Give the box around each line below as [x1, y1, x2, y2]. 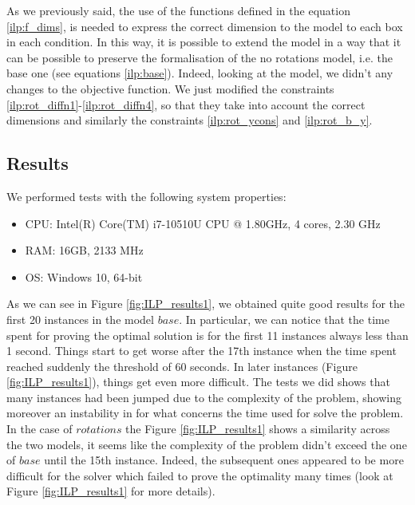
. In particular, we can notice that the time [179, 310, 389, 327]
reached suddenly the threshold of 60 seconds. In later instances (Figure [6, 357, 358, 374]
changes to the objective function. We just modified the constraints [6, 80, 334, 97]
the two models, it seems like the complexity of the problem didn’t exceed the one [6, 436, 407, 452]
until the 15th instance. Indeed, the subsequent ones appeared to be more [44, 452, 404, 468]
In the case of [6, 420, 73, 437]
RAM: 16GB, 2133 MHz [25, 242, 144, 258]
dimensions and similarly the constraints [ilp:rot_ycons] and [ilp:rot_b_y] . [6, 112, 373, 128]
